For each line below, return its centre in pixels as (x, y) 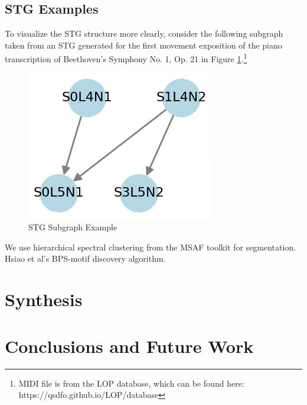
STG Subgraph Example (73, 227)
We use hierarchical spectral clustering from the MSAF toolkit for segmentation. (151, 247)
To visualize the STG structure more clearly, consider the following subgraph (144, 33)
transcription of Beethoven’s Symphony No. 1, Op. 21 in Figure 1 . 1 (126, 58)
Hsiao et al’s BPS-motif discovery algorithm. (85, 258)
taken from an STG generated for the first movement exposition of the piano (143, 45)
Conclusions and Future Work (129, 345)
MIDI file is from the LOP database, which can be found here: (131, 383)
